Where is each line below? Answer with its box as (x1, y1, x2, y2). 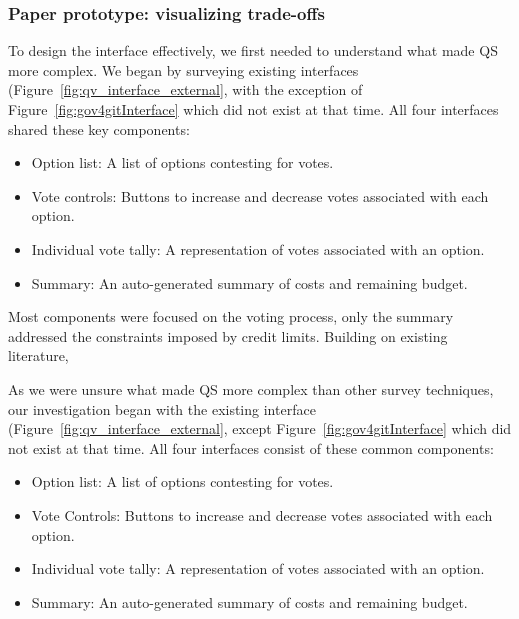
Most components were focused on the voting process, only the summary (8, 306, 454, 327)
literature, (8, 345, 69, 366)
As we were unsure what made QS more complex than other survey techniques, (8, 378, 494, 399)
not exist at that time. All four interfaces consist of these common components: (8, 437, 494, 458)
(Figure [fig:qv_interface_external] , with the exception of (8, 79, 363, 100)
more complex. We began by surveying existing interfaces (8, 59, 359, 80)
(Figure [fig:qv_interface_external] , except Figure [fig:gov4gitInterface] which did (8, 418, 512, 439)
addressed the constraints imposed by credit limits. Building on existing (8, 325, 448, 346)
